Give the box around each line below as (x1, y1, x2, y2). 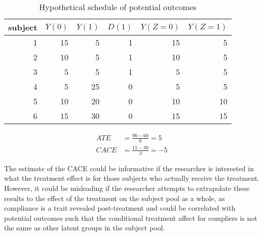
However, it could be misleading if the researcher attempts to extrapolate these (4, 182, 250, 193)
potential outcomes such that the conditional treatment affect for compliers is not (4, 212, 257, 223)
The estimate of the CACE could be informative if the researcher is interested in (4, 163, 254, 173)
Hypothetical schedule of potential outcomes (39, 1, 197, 13)
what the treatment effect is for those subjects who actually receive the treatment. (4, 173, 259, 183)
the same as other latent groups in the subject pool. (4, 222, 165, 233)
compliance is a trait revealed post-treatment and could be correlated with (4, 203, 236, 213)
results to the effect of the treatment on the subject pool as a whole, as (4, 192, 225, 203)
